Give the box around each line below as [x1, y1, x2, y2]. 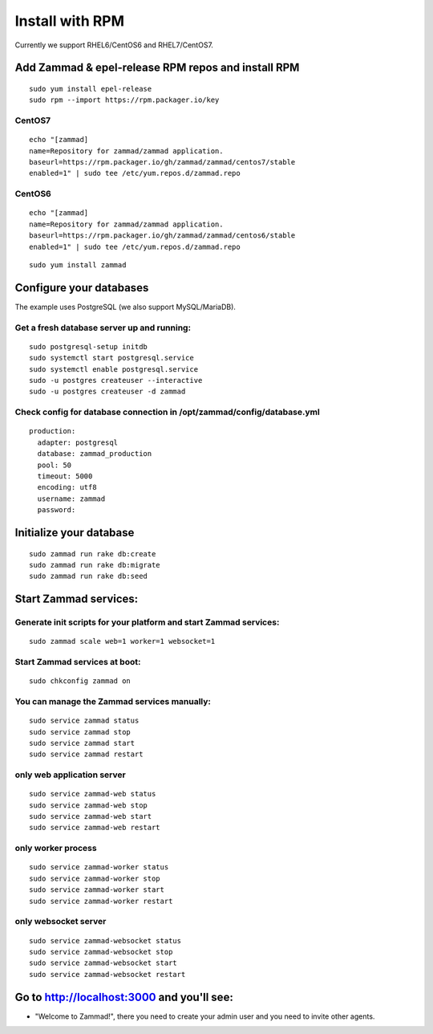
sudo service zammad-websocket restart [29, 970, 186, 979]
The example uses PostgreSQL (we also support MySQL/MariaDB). [14, 302, 237, 311]
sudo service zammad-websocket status [29, 936, 182, 945]
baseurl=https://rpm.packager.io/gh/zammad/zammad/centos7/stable [29, 157, 296, 167]
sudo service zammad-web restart [29, 823, 160, 832]
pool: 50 [37, 460, 72, 470]
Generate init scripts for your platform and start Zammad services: [14, 617, 280, 628]
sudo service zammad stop [29, 727, 132, 736]
